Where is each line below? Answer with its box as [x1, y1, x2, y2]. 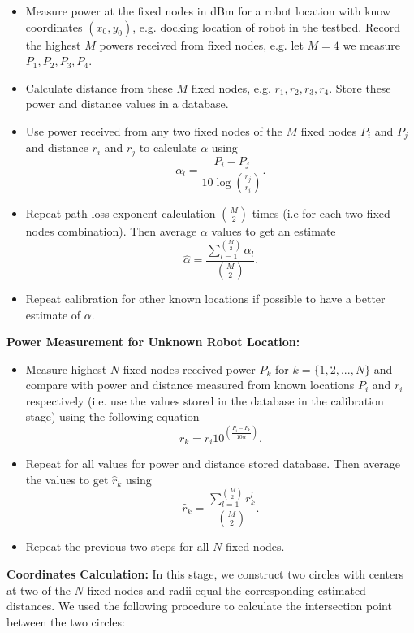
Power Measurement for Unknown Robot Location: [6, 333, 300, 350]
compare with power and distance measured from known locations [25, 376, 355, 393]
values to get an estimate [211, 223, 336, 240]
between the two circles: [6, 613, 125, 630]
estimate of [25, 306, 81, 323]
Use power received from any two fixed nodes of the [25, 122, 282, 139]
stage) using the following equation [25, 408, 200, 425]
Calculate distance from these [25, 79, 173, 96]
